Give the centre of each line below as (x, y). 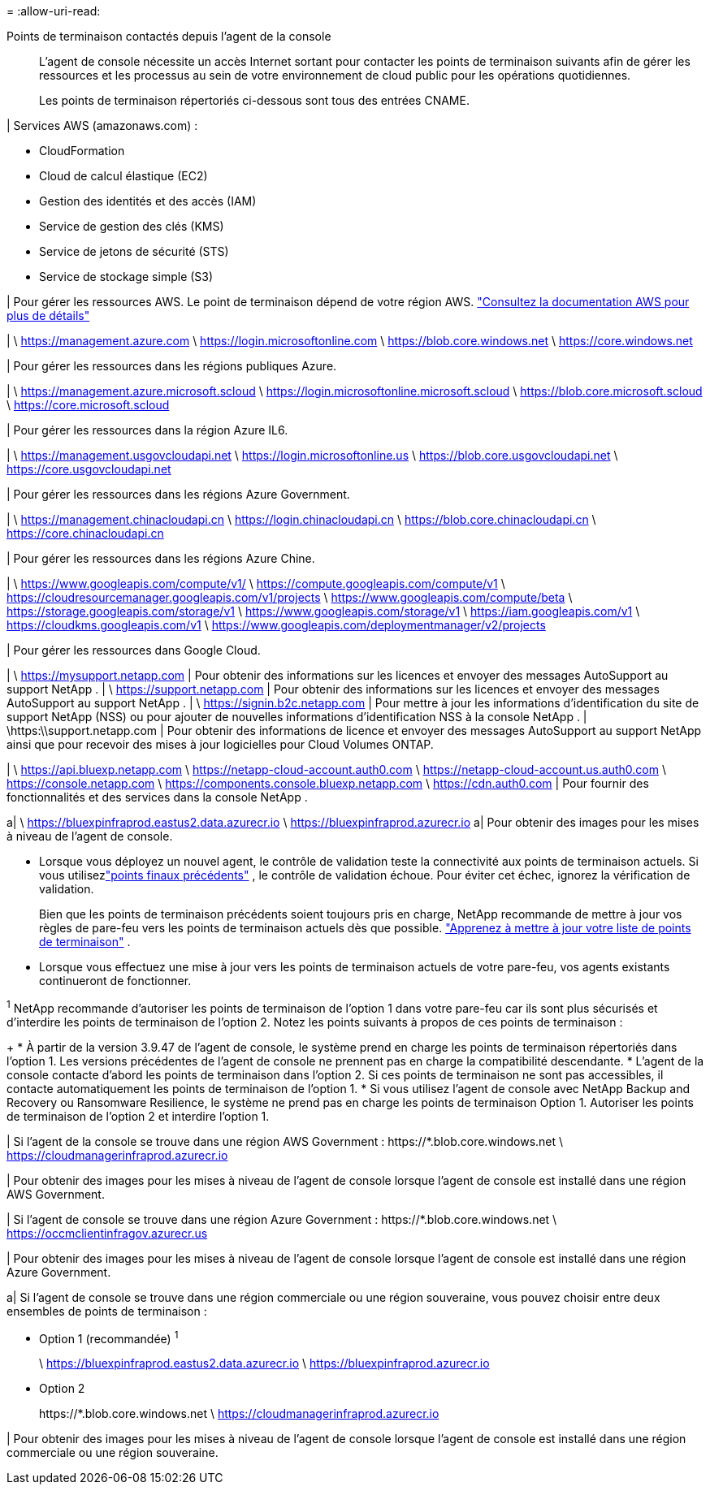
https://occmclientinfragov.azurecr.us (107, 1233)
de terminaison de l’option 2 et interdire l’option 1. (138, 1116)
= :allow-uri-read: (54, 11)
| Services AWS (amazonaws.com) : (102, 125)
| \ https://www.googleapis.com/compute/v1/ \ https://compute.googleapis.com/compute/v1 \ (256, 583)
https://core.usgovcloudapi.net (89, 469)
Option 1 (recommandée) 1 (109, 1337)
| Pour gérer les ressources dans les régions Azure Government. (178, 494)
